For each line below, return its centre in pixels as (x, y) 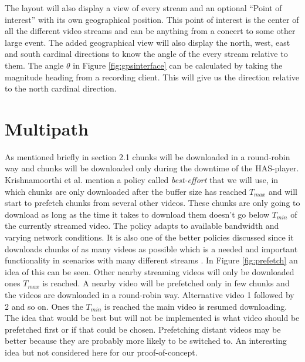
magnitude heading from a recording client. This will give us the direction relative (152, 77)
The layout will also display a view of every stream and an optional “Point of (143, 8)
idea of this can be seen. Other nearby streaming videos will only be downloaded (150, 271)
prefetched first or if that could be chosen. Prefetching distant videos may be (143, 329)
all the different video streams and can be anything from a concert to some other (150, 31)
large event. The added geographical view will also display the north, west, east (148, 42)
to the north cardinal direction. (61, 88)
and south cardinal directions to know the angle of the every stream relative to (146, 54)
